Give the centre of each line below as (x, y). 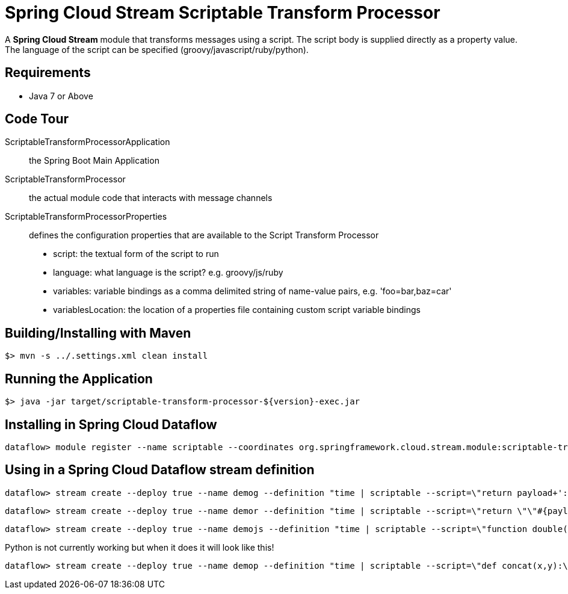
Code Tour (37, 119)
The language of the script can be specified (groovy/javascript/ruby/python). (157, 49)
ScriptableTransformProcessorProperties (86, 217)
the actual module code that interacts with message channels (151, 198)
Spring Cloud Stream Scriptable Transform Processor (223, 13)
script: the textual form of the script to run (136, 254)
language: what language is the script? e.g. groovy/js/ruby (168, 273)
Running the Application (79, 379)
